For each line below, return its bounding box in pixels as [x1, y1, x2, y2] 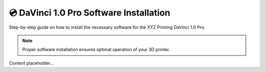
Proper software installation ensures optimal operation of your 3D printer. [22, 47, 170, 53]
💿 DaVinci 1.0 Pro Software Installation [9, 7, 170, 18]
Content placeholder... [9, 60, 54, 66]
